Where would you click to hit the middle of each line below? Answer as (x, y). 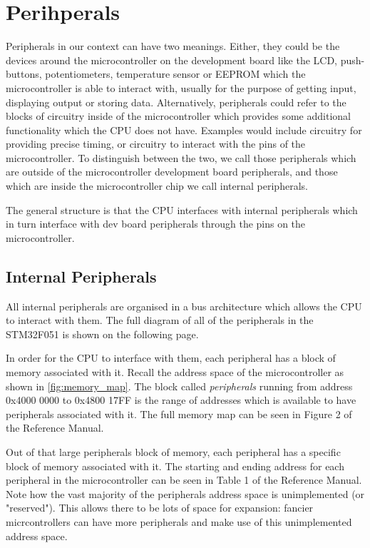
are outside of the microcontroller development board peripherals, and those (172, 172)
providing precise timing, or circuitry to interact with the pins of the (156, 144)
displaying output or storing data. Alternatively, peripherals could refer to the (176, 102)
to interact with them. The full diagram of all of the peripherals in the (160, 320)
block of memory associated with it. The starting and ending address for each (175, 466)
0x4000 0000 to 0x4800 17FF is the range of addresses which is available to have (181, 400)
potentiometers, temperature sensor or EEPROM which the (175, 74)
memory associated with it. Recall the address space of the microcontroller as (175, 372)
